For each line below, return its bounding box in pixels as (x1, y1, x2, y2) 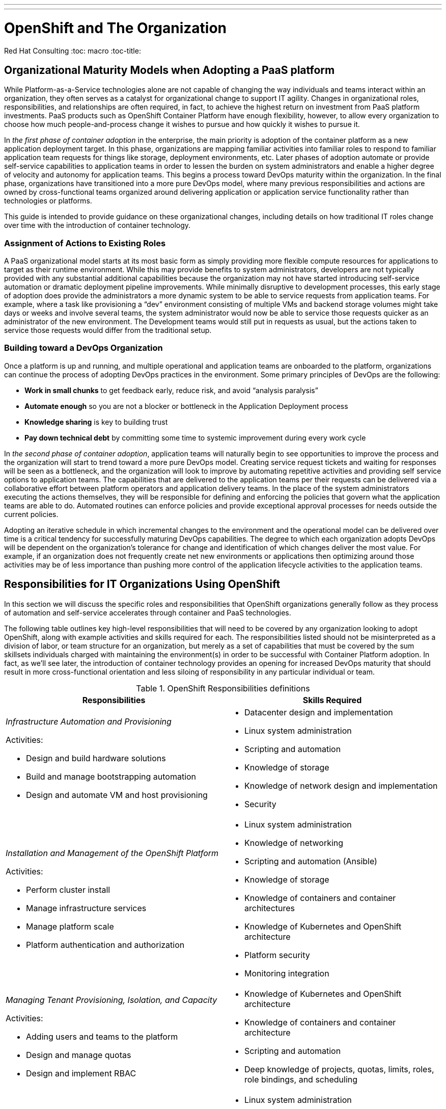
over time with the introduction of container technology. (4, 221, 191, 230)
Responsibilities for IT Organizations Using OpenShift (4, 578, 281, 591)
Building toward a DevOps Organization (4, 343, 163, 353)
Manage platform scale (26, 921, 114, 932)
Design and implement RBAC (26, 1068, 136, 1078)
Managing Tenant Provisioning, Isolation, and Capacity (6, 994, 217, 1005)
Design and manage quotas (26, 1049, 131, 1060)
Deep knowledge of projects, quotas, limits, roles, (244, 1064, 434, 1074)
